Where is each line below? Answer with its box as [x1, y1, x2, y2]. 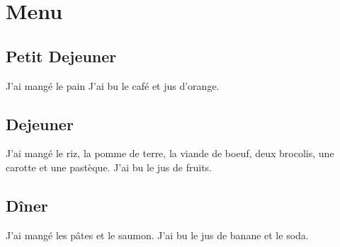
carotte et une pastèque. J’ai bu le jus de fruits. [6, 159, 212, 174]
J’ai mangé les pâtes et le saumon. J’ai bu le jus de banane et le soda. [6, 227, 309, 242]
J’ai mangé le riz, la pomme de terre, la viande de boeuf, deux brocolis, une [6, 146, 334, 161]
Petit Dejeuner [6, 45, 117, 67]
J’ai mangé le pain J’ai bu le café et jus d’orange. [6, 78, 220, 93]
